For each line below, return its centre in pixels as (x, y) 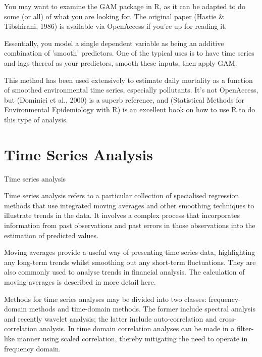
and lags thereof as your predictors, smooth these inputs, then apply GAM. (121, 62)
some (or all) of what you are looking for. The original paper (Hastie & (114, 16)
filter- (245, 328)
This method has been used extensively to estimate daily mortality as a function (128, 80)
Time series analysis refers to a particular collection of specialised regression (122, 195)
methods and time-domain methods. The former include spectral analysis (142, 309)
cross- (228, 318)
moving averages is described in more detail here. (80, 282)
